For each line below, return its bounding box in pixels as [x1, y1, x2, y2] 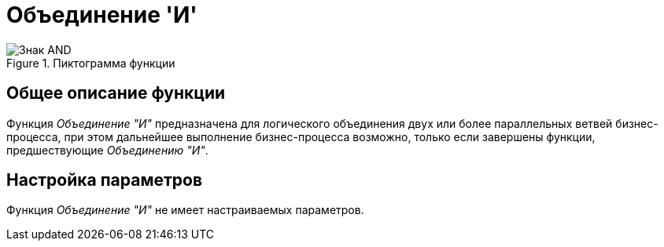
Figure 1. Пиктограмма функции [6, 56, 175, 70]
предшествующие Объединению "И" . [6, 143, 208, 157]
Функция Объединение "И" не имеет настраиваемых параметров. [6, 203, 364, 217]
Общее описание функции [6, 83, 226, 104]
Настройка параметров [6, 170, 203, 191]
